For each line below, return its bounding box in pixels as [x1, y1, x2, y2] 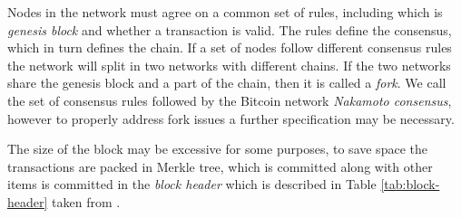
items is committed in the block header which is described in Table [7, 175, 377, 194]
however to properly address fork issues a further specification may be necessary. [7, 109, 455, 128]
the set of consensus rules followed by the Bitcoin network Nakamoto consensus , [7, 90, 452, 109]
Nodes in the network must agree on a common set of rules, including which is [7, 3, 443, 21]
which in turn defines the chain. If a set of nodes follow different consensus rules [7, 38, 452, 57]
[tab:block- [380, 175, 440, 194]
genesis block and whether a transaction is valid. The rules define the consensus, [7, 20, 452, 39]
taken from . [52, 192, 121, 211]
